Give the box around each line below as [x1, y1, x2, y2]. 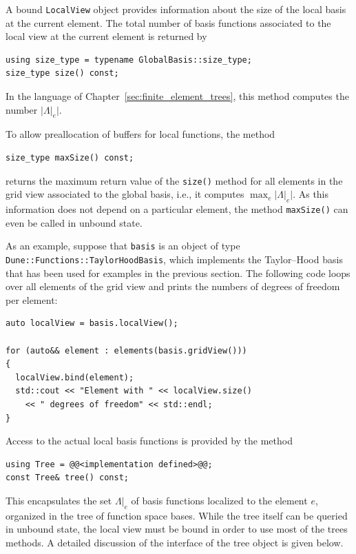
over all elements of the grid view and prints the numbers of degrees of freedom [6, 279, 340, 294]
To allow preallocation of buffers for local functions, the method [6, 127, 275, 141]
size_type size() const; [6, 68, 119, 79]
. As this [293, 187, 329, 201]
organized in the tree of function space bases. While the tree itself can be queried [6, 508, 348, 522]
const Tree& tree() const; [6, 473, 129, 483]
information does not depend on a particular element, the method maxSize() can [6, 202, 348, 216]
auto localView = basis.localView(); [6, 318, 178, 329]
